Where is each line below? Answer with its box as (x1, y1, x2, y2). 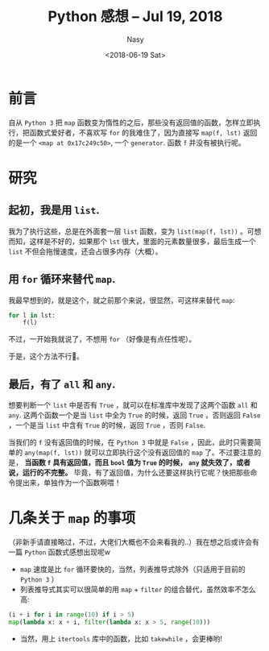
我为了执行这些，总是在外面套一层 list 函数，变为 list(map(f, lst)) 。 (8, 226, 248, 236)
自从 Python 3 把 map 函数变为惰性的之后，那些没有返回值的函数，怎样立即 (8, 118, 254, 127)
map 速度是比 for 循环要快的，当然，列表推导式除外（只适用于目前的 (19, 565, 246, 574)
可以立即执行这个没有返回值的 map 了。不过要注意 (91, 448, 255, 458)
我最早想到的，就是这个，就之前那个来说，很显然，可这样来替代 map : (8, 295, 235, 305)
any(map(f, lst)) (23, 449, 83, 458)
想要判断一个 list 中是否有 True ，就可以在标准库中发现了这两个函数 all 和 (8, 400, 258, 410)
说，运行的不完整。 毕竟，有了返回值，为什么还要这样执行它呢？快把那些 (8, 468, 250, 478)
